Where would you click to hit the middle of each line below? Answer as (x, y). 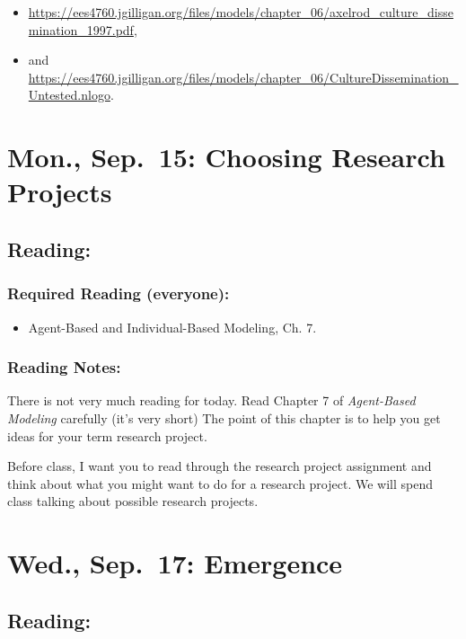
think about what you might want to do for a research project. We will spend (220, 483)
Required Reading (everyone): (119, 293)
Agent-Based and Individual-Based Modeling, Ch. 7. (172, 327)
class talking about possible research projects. (133, 501)
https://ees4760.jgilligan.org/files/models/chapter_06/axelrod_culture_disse (241, 12)
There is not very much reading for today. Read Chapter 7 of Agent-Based (211, 400)
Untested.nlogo (69, 95)
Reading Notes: (64, 367)
